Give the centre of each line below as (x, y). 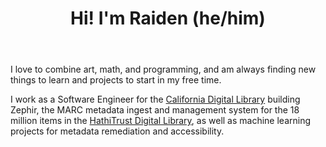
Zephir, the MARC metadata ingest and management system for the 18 (155, 110)
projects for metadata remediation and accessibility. (117, 131)
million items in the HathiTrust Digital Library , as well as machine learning (161, 121)
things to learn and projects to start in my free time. (116, 80)
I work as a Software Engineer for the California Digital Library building (155, 99)
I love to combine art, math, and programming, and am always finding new (163, 69)
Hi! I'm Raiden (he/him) (168, 18)
